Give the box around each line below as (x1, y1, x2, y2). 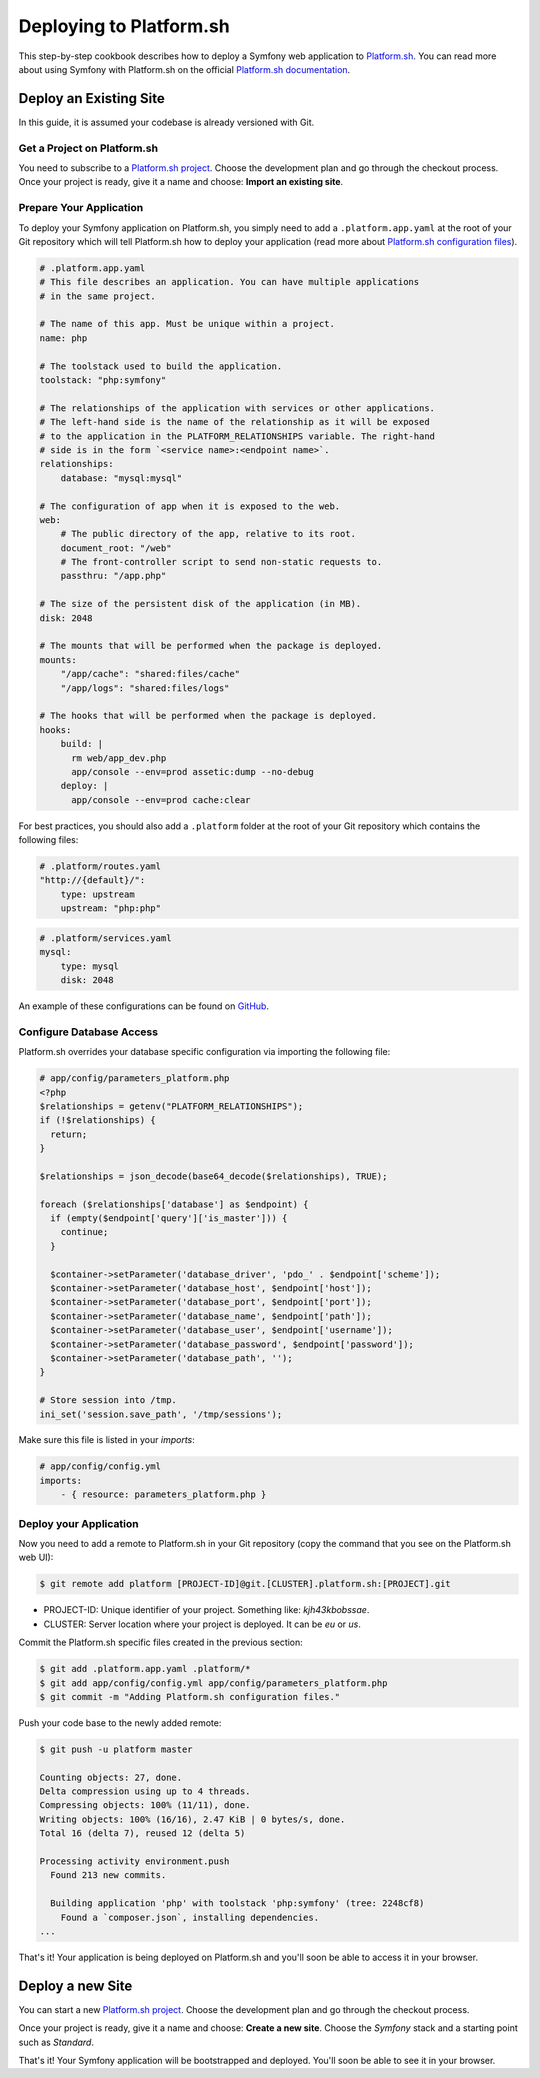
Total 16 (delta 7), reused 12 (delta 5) (39, 1828, 246, 1839)
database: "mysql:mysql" (60, 472, 183, 484)
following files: (18, 834, 79, 846)
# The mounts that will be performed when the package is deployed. (39, 640, 383, 652)
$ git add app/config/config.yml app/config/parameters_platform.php (39, 1677, 388, 1689)
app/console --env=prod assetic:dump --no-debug (71, 766, 314, 777)
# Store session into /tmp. (39, 1395, 177, 1406)
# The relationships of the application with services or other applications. (39, 402, 435, 414)
